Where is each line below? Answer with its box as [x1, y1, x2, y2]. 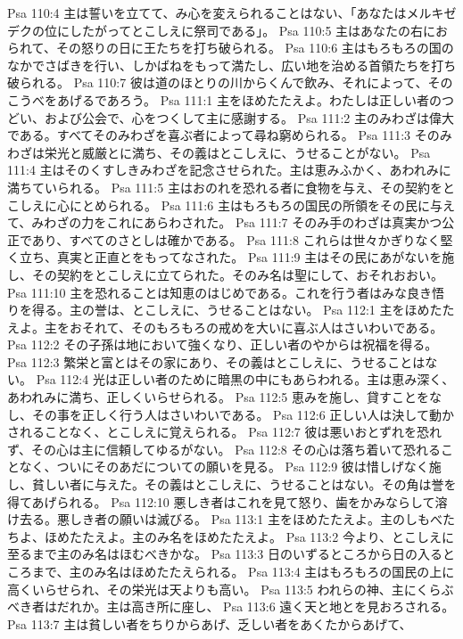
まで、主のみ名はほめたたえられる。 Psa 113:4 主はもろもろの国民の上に [31, 562, 455, 580]
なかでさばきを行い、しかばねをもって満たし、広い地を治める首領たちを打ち [7, 55, 457, 74]
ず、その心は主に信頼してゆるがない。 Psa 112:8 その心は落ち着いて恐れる [7, 439, 442, 458]
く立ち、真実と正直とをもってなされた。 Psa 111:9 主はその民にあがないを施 [7, 248, 455, 266]
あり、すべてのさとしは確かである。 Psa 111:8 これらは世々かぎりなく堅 [31, 230, 453, 249]
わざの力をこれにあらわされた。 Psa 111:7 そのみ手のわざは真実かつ [44, 213, 442, 232]
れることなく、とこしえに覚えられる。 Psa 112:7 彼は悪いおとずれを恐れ [19, 422, 442, 441]
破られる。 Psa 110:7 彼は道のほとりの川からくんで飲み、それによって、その [7, 73, 453, 92]
